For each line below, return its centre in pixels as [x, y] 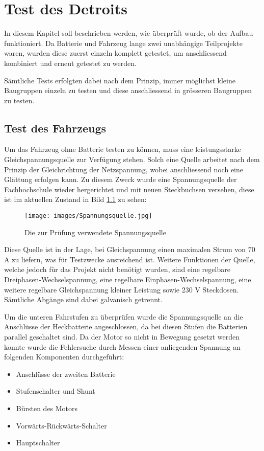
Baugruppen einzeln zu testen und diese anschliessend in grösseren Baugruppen [128, 90]
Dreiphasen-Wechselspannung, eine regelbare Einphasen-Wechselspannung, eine [128, 279]
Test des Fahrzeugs [55, 128]
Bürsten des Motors [47, 408]
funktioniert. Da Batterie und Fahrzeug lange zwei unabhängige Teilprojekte [123, 43]
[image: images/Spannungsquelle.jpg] [88, 216]
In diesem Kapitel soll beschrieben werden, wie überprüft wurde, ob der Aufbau [129, 33]
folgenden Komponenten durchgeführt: [64, 357]
